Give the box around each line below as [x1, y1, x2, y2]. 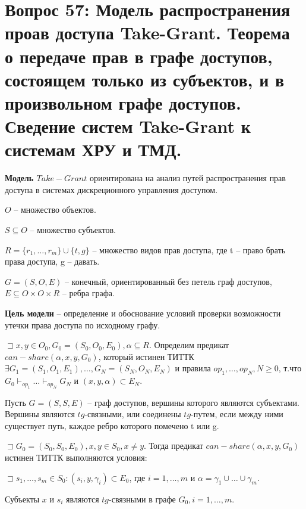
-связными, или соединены [84, 408, 181, 420]
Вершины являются [5, 408, 75, 420]
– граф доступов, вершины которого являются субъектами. [87, 396, 300, 408]
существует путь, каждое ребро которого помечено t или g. [5, 419, 219, 432]
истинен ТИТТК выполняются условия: [5, 451, 147, 463]
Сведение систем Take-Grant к [5, 114, 251, 138]
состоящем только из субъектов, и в [5, 67, 285, 91]
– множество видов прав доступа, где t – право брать [92, 243, 286, 256]
